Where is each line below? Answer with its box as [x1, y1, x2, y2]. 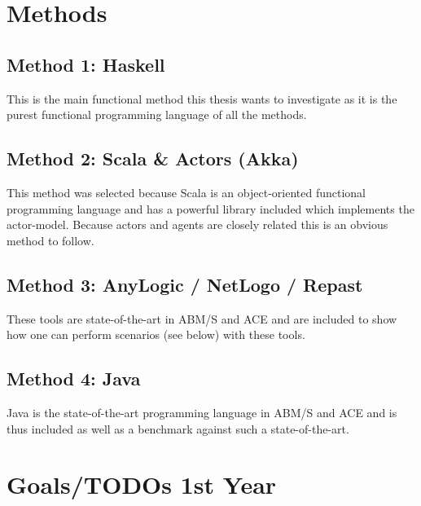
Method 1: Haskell [7, 51, 165, 77]
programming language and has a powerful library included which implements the [7, 200, 414, 217]
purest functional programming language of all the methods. [7, 106, 307, 123]
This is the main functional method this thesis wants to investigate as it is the [7, 90, 397, 107]
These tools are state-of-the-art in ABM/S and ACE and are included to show [7, 310, 397, 327]
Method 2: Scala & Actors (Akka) [7, 146, 299, 171]
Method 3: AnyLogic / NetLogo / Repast [7, 271, 363, 297]
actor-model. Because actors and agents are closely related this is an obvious [7, 216, 388, 233]
